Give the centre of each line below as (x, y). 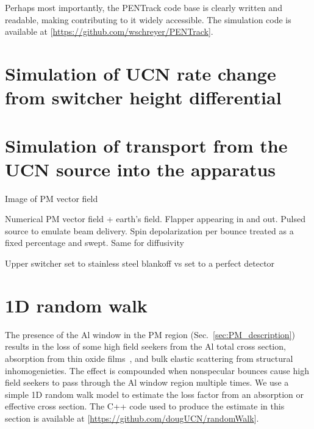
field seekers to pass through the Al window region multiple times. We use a (147, 382)
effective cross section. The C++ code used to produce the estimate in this (145, 406)
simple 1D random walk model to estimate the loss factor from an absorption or (154, 394)
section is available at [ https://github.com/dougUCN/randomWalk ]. (132, 418)
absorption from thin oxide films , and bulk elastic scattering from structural (149, 358)
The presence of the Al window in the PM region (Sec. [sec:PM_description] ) (150, 334)
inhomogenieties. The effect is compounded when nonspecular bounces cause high (157, 370)
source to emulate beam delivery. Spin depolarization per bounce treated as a (149, 230)
